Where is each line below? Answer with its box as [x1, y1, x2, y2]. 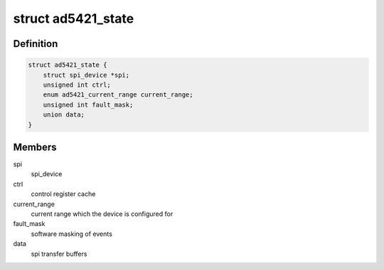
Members [13, 141, 57, 153]
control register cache [31, 190, 96, 198]
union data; [43, 111, 85, 119]
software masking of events [31, 229, 113, 238]
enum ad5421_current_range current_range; [43, 91, 193, 99]
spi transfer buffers [31, 249, 87, 258]
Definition [13, 38, 58, 50]
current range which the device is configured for [31, 210, 174, 218]
